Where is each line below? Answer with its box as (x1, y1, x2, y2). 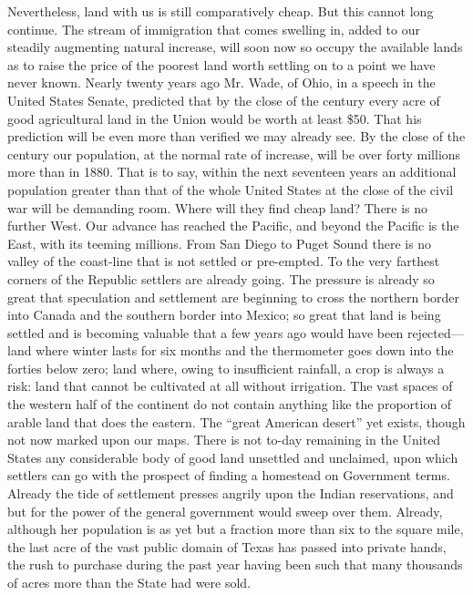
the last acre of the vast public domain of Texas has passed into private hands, (7, 537, 447, 556)
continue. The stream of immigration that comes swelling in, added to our (7, 19, 420, 38)
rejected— (406, 323, 464, 342)
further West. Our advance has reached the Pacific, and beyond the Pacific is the (7, 216, 459, 235)
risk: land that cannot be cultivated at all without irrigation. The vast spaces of (7, 376, 453, 395)
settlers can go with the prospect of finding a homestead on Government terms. (7, 466, 450, 485)
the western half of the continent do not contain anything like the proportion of (7, 395, 452, 414)
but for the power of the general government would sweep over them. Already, (7, 501, 443, 520)
